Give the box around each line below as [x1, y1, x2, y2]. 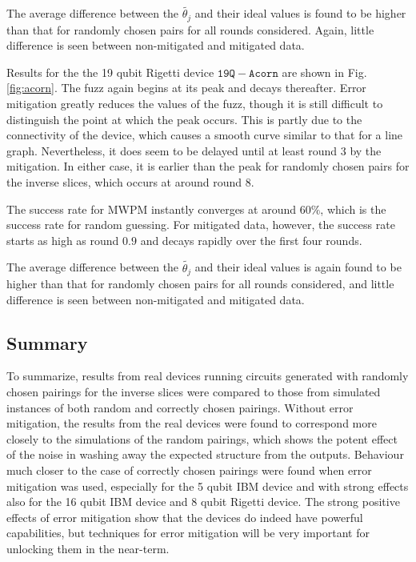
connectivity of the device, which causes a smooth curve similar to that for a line [6, 126, 403, 143]
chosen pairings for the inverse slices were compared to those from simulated [6, 383, 381, 400]
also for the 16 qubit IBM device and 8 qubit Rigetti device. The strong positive [6, 493, 400, 510]
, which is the [320, 200, 386, 217]
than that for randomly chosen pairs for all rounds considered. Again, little [6, 21, 374, 38]
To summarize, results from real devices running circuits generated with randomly [6, 367, 409, 384]
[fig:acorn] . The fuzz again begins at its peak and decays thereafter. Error [6, 79, 366, 96]
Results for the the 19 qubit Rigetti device [6, 63, 214, 80]
